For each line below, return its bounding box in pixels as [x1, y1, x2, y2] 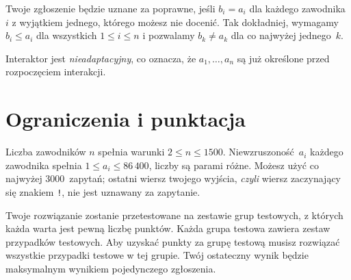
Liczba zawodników [5, 144, 86, 159]
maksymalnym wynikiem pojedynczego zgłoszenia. [5, 261, 216, 275]
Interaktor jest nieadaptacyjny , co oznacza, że [5, 51, 196, 65]
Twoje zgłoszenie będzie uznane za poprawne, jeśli [5, 1, 216, 15]
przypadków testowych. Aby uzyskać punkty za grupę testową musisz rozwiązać [5, 234, 340, 249]
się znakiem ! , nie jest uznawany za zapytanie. [5, 184, 200, 199]
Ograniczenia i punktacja [5, 105, 246, 133]
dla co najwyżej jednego [231, 28, 331, 42]
